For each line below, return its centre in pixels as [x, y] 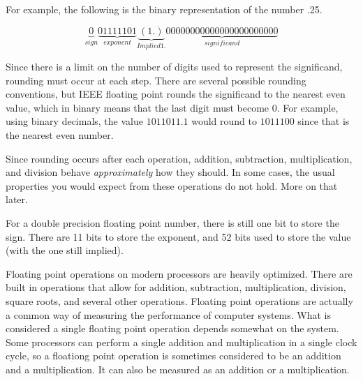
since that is [324, 121]
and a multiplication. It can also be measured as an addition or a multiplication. [178, 369]
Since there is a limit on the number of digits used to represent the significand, [174, 67]
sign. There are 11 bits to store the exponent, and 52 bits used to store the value [178, 236]
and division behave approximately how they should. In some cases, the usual [170, 172]
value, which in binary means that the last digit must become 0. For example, [172, 107]
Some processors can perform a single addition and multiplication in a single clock [181, 342]
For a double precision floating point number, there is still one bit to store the [172, 222]
